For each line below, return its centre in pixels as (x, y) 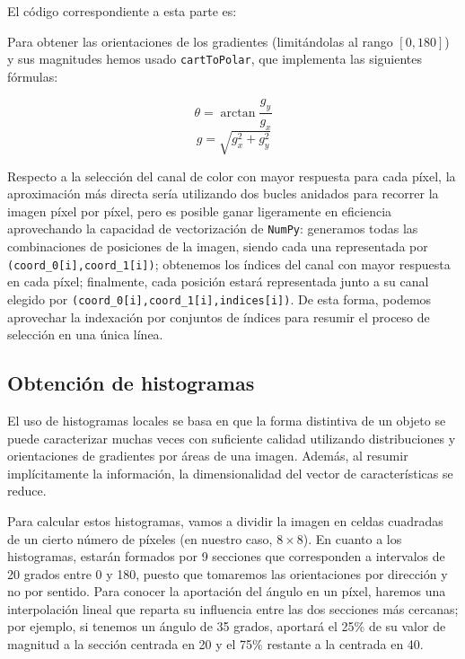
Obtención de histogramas (131, 383)
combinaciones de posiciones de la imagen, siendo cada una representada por (218, 246)
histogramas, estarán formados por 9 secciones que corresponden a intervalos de (226, 556)
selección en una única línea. (85, 334)
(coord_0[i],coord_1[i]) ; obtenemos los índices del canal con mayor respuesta (229, 264)
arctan (238, 113)
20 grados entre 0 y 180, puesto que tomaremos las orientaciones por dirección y (228, 573)
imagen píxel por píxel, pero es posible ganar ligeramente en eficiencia (200, 211)
